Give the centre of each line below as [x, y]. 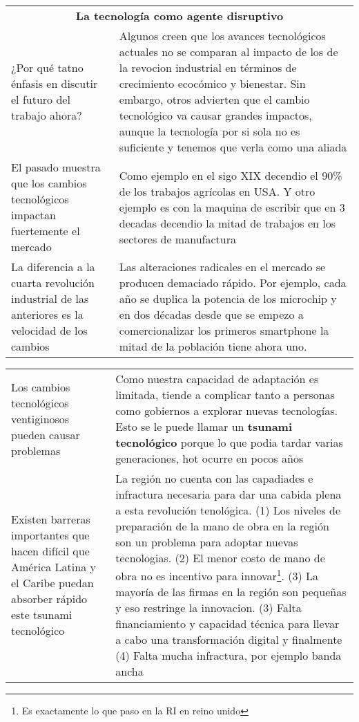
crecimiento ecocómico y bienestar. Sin [212, 83]
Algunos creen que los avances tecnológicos [222, 36]
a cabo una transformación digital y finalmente [229, 640]
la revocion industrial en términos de [208, 67]
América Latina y [54, 567]
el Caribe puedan [52, 583]
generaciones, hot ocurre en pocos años [210, 458]
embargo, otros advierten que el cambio [214, 99]
